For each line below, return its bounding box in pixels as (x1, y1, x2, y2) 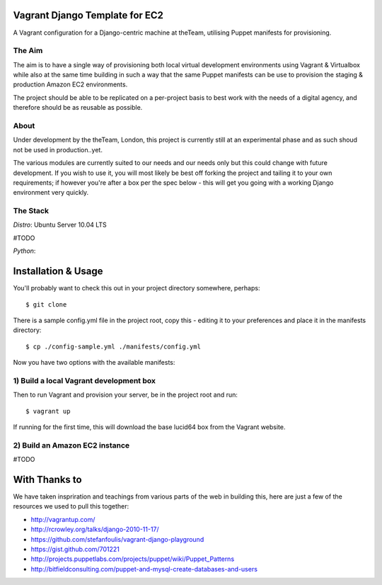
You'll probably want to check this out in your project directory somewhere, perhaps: (13, 284, 260, 292)
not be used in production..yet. (13, 145, 103, 154)
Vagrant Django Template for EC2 (13, 9, 164, 21)
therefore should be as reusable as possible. (13, 103, 143, 112)
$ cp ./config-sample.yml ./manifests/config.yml (25, 342, 202, 351)
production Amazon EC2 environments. (13, 80, 128, 89)
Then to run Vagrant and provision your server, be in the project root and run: (13, 390, 238, 399)
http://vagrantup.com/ (30, 515, 95, 523)
